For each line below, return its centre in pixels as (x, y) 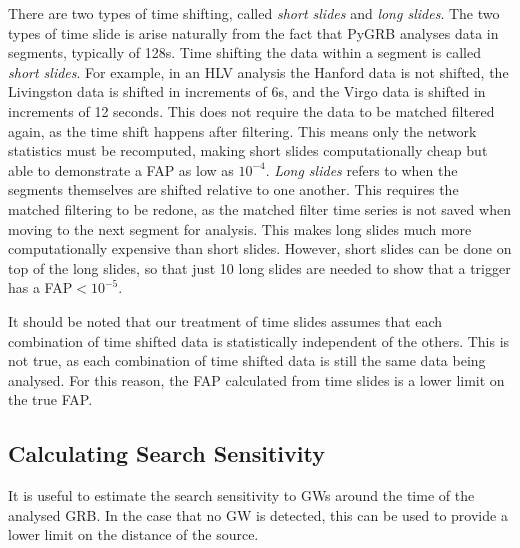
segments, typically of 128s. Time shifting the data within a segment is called (244, 52)
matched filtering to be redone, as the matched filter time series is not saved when (259, 208)
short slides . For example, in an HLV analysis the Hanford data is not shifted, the (258, 71)
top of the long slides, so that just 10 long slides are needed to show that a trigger (259, 267)
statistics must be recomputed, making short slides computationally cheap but (248, 150)
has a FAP (40, 287)
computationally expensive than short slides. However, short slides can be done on (260, 248)
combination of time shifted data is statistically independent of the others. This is (259, 340)
